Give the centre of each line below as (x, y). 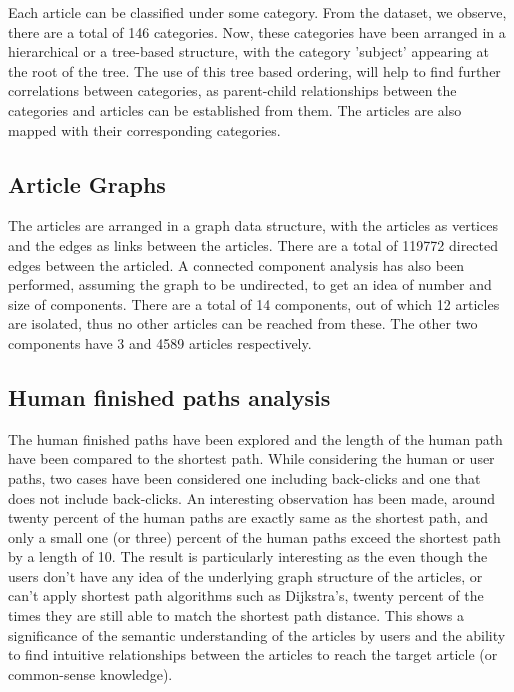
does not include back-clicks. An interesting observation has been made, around (252, 497)
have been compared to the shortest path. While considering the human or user (251, 458)
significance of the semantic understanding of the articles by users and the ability (257, 634)
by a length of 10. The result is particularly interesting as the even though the (248, 556)
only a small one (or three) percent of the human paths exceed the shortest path (254, 536)
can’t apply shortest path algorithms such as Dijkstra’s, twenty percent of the (246, 595)
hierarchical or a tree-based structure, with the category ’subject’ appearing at (248, 51)
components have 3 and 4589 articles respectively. (160, 342)
